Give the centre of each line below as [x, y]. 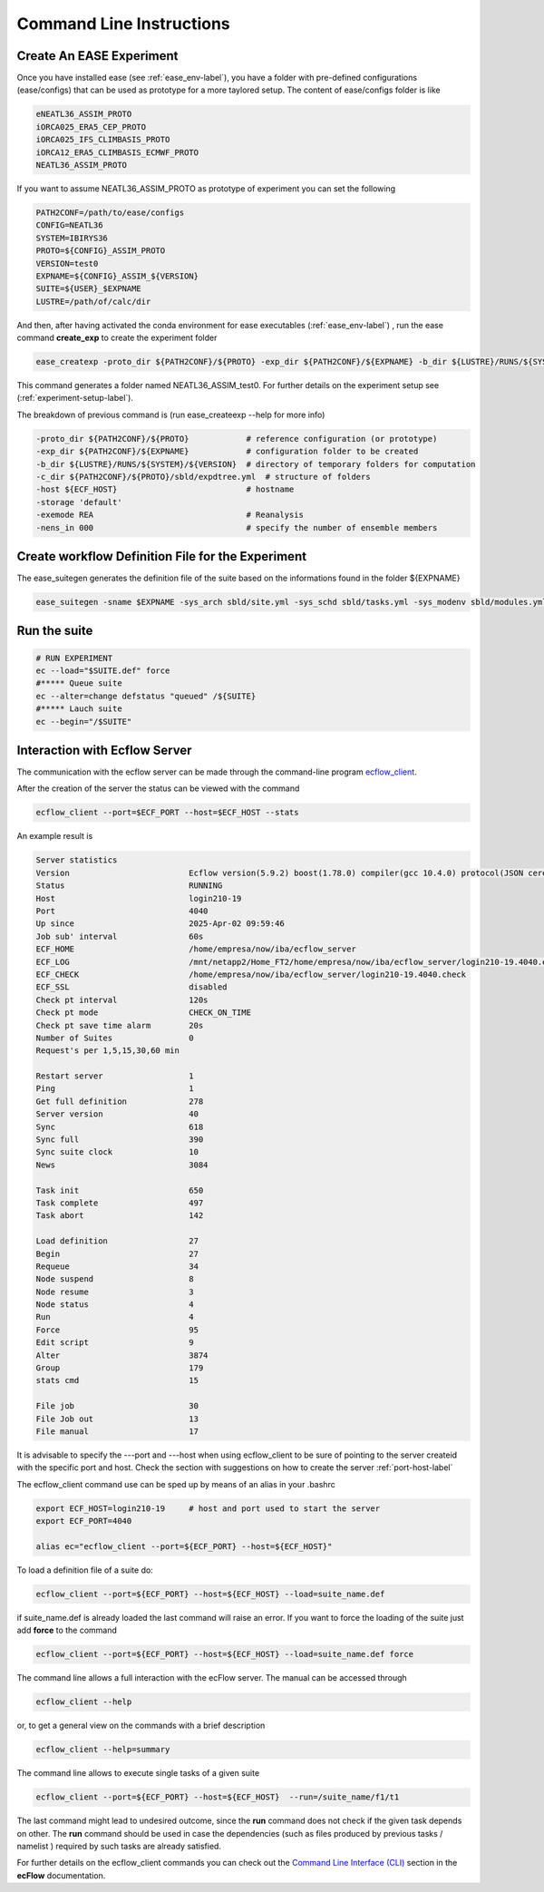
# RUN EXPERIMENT [74, 658]
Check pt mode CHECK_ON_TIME [143, 1013]
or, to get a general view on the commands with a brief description [141, 1726]
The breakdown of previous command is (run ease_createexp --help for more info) [171, 414]
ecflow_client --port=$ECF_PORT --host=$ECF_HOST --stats [167, 813]
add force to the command [67, 1630]
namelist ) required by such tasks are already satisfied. [119, 1846]
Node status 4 [115, 1305]
